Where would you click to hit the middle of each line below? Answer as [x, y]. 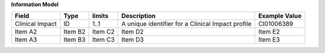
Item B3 [75, 40]
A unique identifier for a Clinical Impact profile [187, 24]
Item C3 [104, 40]
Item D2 [132, 32]
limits [100, 16]
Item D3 [132, 40]
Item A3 [26, 40]
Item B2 [74, 32]
